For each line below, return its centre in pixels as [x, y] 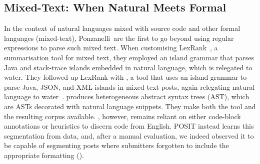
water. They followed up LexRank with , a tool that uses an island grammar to [125, 77]
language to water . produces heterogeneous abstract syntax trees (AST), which [127, 96]
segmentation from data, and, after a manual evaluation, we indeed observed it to [129, 135]
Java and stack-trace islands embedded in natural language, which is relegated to [128, 67]
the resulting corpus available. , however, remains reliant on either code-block [122, 116]
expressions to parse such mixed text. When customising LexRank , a [111, 48]
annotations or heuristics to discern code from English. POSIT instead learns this [129, 126]
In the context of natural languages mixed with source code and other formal [122, 28]
